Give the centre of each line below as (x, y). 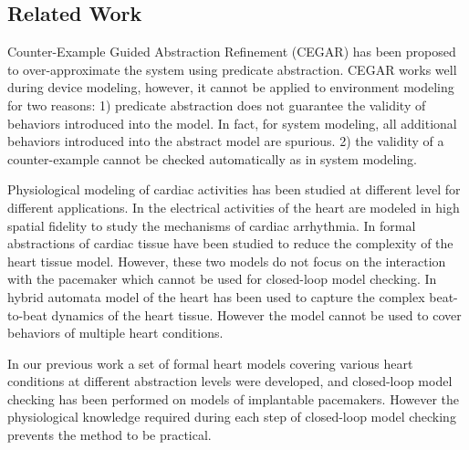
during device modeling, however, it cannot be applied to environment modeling (231, 87)
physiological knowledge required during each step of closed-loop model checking (232, 417)
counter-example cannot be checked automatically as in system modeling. (213, 158)
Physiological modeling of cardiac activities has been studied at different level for (234, 189)
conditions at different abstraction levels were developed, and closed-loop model (230, 381)
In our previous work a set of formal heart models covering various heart (210, 363)
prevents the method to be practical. (109, 435)
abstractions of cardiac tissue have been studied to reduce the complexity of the (230, 243)
